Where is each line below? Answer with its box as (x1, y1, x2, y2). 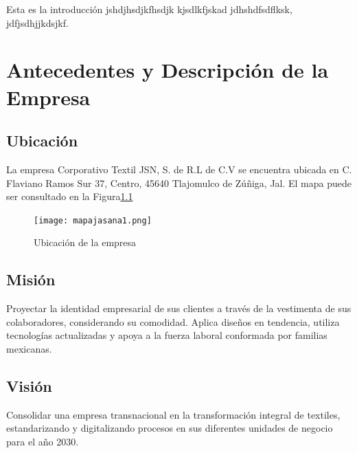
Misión (6, 269, 56, 290)
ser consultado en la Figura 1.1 (6, 189, 133, 203)
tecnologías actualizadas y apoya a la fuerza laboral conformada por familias (6, 328, 327, 342)
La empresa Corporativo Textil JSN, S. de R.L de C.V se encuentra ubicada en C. (6, 162, 352, 176)
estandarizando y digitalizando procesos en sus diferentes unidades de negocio (6, 421, 333, 435)
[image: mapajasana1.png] (34, 215, 152, 225)
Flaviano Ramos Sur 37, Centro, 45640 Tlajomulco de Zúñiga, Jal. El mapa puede (6, 175, 352, 190)
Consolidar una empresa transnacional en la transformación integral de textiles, (6, 407, 341, 421)
